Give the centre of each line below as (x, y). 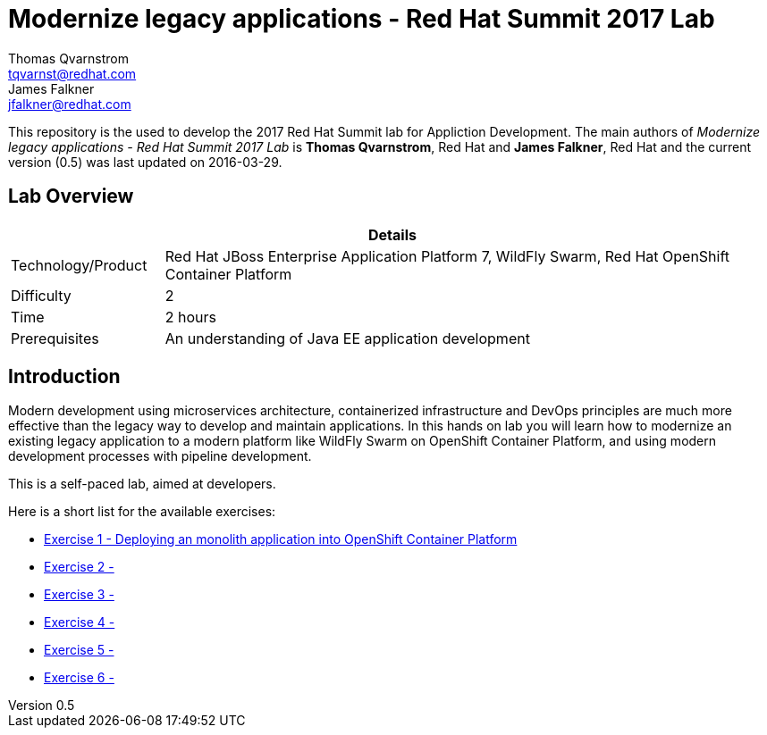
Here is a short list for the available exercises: (142, 512)
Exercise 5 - (79, 650)
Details (392, 234)
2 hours (191, 317)
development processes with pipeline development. (160, 456)
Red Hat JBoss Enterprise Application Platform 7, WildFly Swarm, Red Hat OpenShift (447, 256)
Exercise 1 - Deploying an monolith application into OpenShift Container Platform (281, 539)
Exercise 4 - (80, 622)
